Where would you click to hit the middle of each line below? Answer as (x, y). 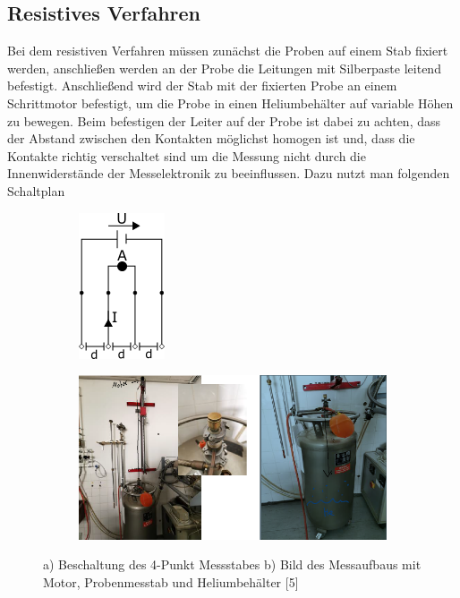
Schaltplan (36, 190)
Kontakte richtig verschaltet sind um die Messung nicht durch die (187, 155)
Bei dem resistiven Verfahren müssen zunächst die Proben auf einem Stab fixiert (228, 51)
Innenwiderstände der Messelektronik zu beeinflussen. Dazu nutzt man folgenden (229, 173)
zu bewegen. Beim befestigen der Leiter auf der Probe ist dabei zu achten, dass (224, 120)
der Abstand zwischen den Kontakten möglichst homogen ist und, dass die (211, 138)
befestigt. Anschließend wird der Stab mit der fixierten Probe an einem (202, 85)
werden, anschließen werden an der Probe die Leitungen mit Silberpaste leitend (224, 68)
